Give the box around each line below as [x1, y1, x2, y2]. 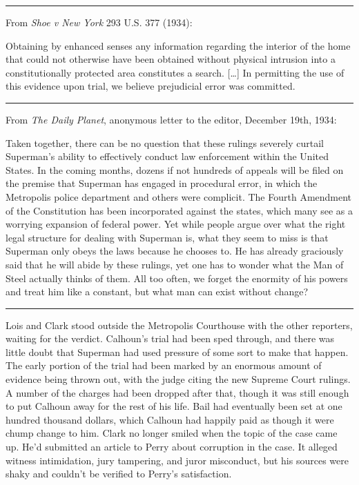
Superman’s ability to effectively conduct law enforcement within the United [6, 149, 329, 164]
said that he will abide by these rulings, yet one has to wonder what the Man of [6, 257, 344, 271]
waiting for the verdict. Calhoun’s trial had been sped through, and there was [6, 331, 335, 346]
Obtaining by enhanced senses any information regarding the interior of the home [6, 38, 351, 52]
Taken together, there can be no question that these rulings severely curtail [6, 135, 324, 150]
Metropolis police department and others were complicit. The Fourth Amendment [6, 189, 352, 204]
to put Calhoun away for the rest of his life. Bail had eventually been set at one [6, 399, 342, 413]
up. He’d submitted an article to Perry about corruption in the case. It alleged [6, 439, 338, 454]
